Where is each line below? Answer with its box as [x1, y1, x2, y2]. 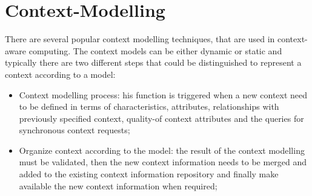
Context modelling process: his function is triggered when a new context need [19, 88, 308, 101]
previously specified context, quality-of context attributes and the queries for [19, 112, 304, 124]
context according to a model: [5, 68, 116, 80]
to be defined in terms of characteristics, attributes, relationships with [19, 100, 279, 113]
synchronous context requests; [19, 124, 130, 136]
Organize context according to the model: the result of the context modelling [19, 144, 305, 156]
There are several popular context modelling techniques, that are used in [5, 33, 275, 45]
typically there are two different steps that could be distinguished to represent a [5, 56, 302, 69]
